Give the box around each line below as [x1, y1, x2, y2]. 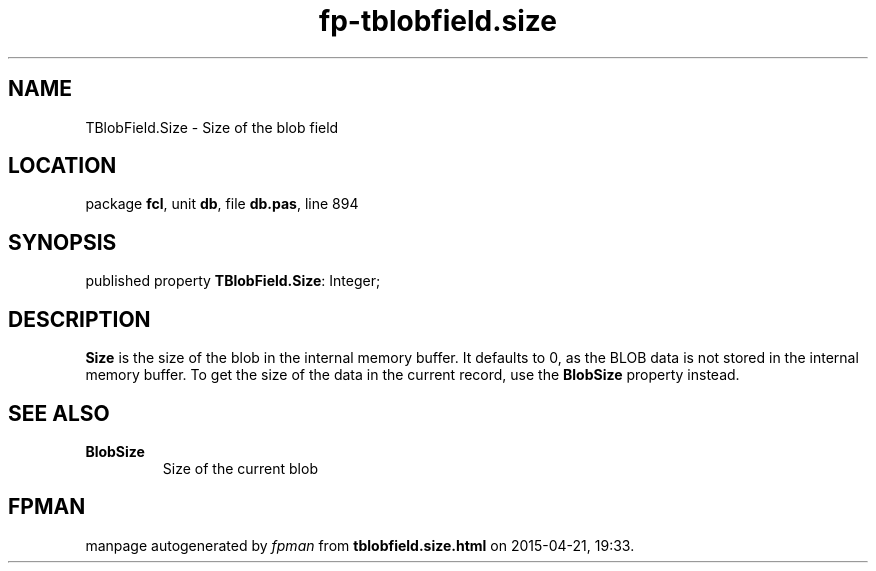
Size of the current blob [162, 459, 318, 477]
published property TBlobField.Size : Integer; [85, 272, 381, 290]
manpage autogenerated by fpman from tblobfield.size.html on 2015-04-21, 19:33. [85, 536, 635, 554]
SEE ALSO [8, 400, 110, 426]
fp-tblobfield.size [319, 4, 557, 38]
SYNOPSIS [8, 229, 117, 255]
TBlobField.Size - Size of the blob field [85, 118, 339, 136]
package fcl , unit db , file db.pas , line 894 [85, 195, 359, 213]
